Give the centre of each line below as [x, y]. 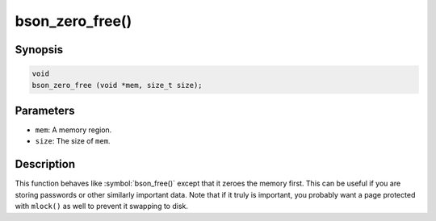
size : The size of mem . [73, 141]
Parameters [45, 110]
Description [45, 164]
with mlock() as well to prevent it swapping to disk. [102, 206]
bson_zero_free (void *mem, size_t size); [117, 85]
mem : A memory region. [73, 130]
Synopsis [39, 50]
